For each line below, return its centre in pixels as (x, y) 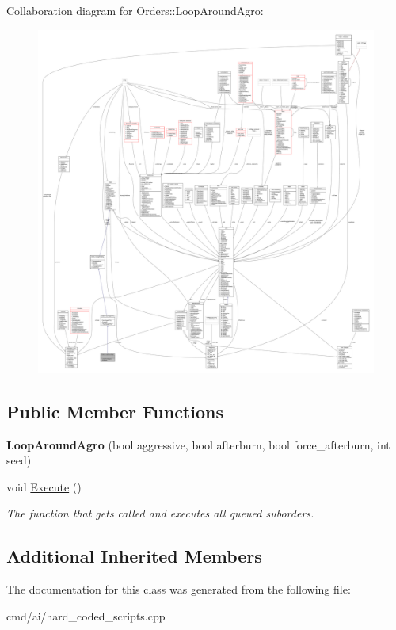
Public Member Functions (115, 411)
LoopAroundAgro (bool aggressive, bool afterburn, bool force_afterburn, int (198, 444)
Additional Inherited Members (134, 556)
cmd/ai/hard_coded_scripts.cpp (86, 615)
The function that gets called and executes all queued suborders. (160, 513)
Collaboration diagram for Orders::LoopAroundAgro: (135, 10)
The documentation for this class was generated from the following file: (179, 589)
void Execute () (44, 486)
